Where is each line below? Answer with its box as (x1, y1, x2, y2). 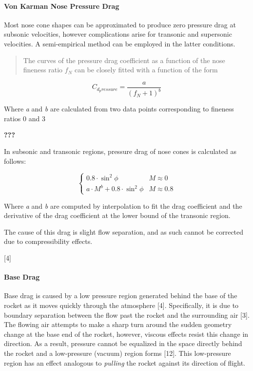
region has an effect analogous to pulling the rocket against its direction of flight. (4, 357, 246, 368)
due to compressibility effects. (4, 236, 93, 246)
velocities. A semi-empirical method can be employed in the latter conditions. (4, 38, 235, 48)
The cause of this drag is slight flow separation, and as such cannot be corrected (4, 226, 244, 237)
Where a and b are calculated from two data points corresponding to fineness (4, 104, 234, 114)
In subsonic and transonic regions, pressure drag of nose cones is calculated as (4, 146, 236, 156)
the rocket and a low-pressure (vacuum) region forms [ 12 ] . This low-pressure (4, 348, 231, 358)
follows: (4, 155, 26, 166)
